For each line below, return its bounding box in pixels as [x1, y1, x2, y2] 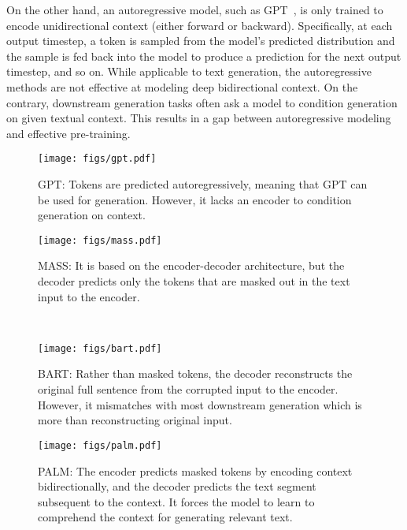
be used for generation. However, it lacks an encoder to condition [38, 191, 352, 207]
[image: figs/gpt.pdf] [38, 153, 157, 165]
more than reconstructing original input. [38, 412, 232, 428]
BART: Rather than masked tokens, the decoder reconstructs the [38, 365, 353, 382]
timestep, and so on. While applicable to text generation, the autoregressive [6, 63, 372, 80]
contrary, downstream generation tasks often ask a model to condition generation [6, 94, 398, 110]
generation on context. [38, 207, 146, 223]
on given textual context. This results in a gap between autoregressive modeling [6, 110, 391, 126]
